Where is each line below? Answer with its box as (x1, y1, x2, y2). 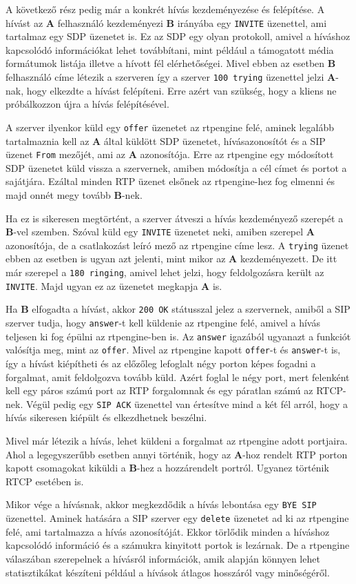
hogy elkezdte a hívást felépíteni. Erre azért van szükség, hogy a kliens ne (26, 83, 337, 97)
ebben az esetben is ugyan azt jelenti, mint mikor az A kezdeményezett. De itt (6, 251, 337, 266)
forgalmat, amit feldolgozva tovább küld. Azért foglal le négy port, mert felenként (6, 369, 350, 384)
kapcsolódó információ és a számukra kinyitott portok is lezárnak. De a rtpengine (6, 538, 350, 552)
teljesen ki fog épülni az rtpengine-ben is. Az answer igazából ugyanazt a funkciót (6, 329, 351, 343)
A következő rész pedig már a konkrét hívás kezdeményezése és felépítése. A (6, 2, 325, 16)
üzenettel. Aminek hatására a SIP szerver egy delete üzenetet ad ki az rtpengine (6, 511, 349, 525)
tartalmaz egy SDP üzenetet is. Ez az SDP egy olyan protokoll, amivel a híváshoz (6, 29, 350, 43)
